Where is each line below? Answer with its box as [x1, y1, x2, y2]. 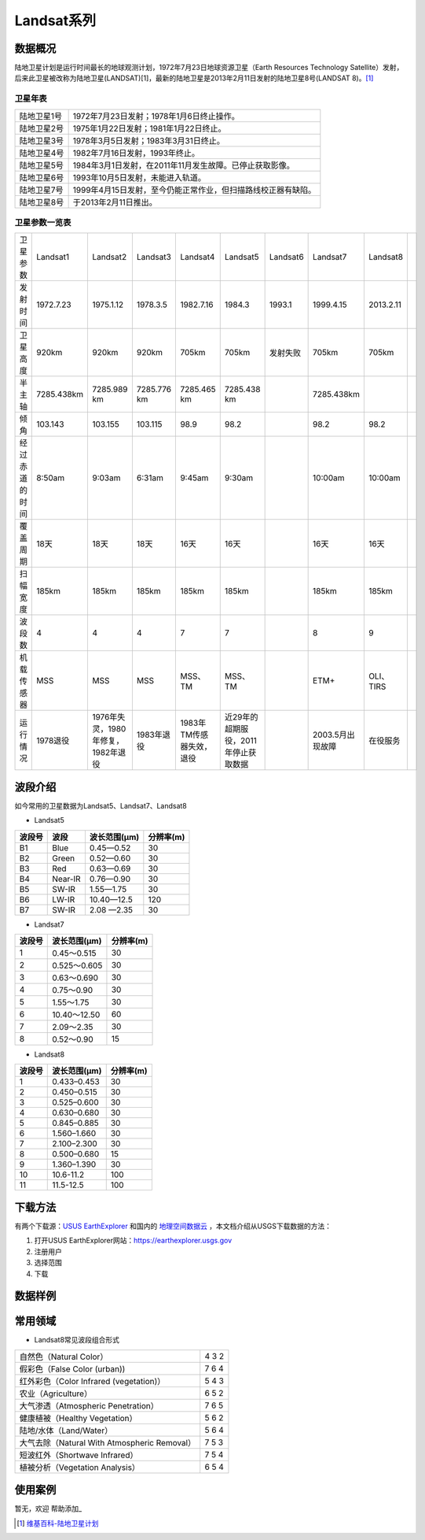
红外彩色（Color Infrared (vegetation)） [19, 1375, 166, 1386]
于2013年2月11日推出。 [72, 197, 157, 208]
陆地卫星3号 [19, 135, 64, 146]
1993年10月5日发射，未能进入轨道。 [72, 172, 206, 183]
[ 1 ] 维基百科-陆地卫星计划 [16, 1518, 99, 1527]
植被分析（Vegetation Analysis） [19, 1461, 141, 1472]
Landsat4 [180, 252, 215, 263]
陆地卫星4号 [19, 147, 64, 158]
